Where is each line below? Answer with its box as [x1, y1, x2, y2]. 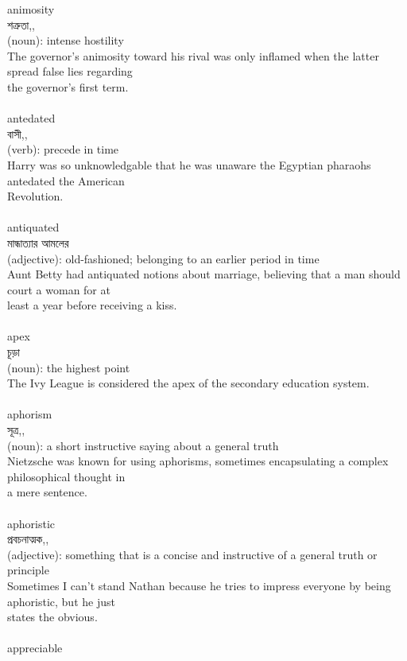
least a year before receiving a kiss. [7, 297, 177, 313]
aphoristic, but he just [7, 593, 115, 609]
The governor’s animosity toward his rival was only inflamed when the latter [7, 47, 379, 64]
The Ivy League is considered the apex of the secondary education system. [7, 375, 370, 391]
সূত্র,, [7, 422, 25, 438]
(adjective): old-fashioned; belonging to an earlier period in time [7, 250, 320, 266]
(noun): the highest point [7, 359, 130, 375]
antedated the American [7, 172, 125, 189]
